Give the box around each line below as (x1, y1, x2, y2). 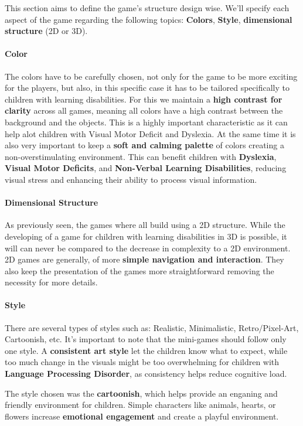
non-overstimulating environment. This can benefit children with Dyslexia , (5, 150, 277, 162)
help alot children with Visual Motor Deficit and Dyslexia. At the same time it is (5, 127, 296, 139)
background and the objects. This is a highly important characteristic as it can (5, 115, 288, 128)
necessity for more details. (5, 276, 98, 288)
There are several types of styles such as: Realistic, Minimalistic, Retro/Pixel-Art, (5, 321, 299, 333)
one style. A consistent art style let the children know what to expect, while (5, 344, 288, 356)
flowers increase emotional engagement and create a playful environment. (5, 410, 279, 422)
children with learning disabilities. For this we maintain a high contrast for (5, 93, 282, 105)
